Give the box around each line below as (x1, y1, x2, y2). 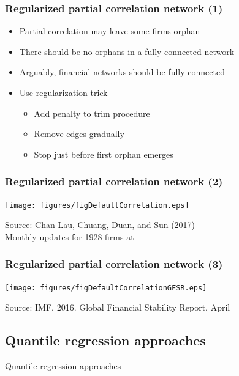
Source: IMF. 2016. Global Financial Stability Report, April (5, 301, 230, 314)
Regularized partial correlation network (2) (5, 174, 223, 189)
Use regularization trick (19, 86, 108, 98)
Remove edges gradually (34, 127, 124, 140)
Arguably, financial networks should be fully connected (19, 65, 225, 78)
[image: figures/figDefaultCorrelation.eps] (5, 201, 189, 210)
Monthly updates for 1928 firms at (5, 230, 134, 243)
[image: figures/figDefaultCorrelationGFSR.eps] (5, 283, 207, 292)
